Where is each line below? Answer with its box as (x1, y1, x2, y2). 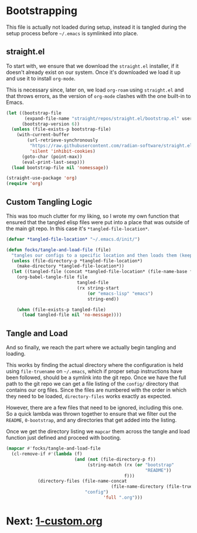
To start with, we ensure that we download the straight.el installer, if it (6, 62, 179, 69)
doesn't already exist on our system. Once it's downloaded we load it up (6, 69, 181, 76)
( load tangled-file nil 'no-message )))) (21, 312, 122, 318)
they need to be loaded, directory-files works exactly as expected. (6, 393, 172, 400)
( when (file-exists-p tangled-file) (16, 306, 107, 312)
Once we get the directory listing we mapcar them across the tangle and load (6, 428, 191, 435)
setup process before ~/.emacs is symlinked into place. (6, 29, 138, 36)
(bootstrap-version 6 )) (21, 121, 80, 127)
